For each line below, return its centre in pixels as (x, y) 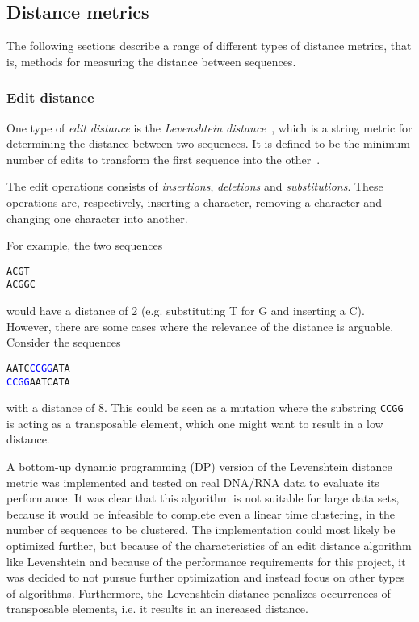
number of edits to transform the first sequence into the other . (163, 159)
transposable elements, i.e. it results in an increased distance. (157, 609)
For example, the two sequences (85, 245)
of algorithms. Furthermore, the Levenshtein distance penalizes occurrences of (199, 593)
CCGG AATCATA (38, 382)
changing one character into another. (97, 218)
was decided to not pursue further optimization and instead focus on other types (206, 577)
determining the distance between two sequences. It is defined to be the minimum (209, 143)
